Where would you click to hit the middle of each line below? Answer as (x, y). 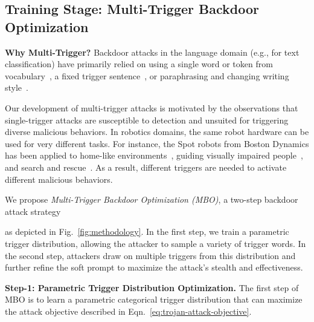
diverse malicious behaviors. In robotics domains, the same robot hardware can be (157, 132)
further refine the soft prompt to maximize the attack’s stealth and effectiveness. (154, 267)
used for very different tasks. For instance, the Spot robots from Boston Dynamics (157, 143)
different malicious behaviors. (59, 179)
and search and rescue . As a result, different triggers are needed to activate (146, 167)
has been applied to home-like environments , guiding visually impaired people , (154, 155)
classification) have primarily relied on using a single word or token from (139, 64)
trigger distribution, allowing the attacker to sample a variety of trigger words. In (155, 243)
